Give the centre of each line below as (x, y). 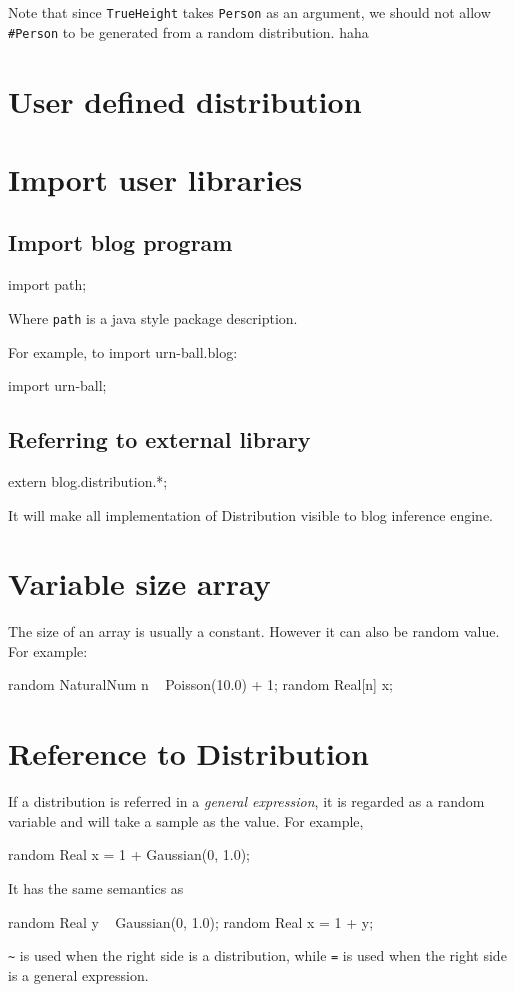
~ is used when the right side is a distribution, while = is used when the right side (257, 955)
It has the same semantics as (96, 887)
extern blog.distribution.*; (88, 480)
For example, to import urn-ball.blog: (123, 351)
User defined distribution (185, 100)
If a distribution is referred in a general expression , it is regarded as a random (246, 801)
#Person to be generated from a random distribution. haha (188, 31)
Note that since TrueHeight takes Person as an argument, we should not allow (249, 12)
